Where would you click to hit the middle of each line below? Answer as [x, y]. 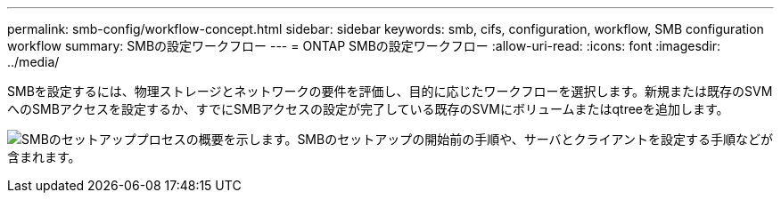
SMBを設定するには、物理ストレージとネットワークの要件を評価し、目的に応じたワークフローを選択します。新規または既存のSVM [390, 91]
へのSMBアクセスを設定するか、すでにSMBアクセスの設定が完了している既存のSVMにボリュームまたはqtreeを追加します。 [368, 109]
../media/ [33, 62]
